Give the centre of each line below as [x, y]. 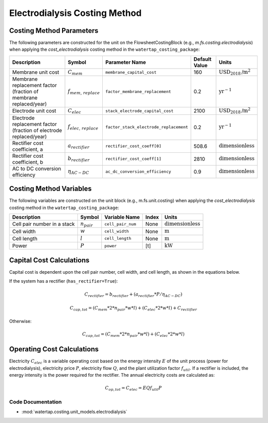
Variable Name [122, 217]
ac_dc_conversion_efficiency [138, 172]
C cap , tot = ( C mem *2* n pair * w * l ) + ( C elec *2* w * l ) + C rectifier [133, 309]
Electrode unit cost [34, 111]
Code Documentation [35, 402]
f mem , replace [84, 92]
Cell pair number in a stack [43, 224]
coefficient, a [28, 149]
